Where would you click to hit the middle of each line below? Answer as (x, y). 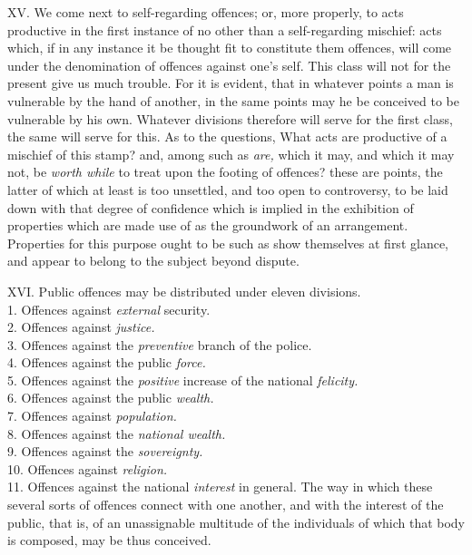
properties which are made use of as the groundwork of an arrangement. (208, 225)
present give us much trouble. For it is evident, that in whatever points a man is (231, 83)
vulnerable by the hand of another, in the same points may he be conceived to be (234, 100)
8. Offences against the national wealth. (117, 433)
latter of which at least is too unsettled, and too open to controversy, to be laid (228, 189)
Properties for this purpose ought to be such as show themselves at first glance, (228, 243)
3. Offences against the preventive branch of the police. (160, 344)
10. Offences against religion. (88, 468)
